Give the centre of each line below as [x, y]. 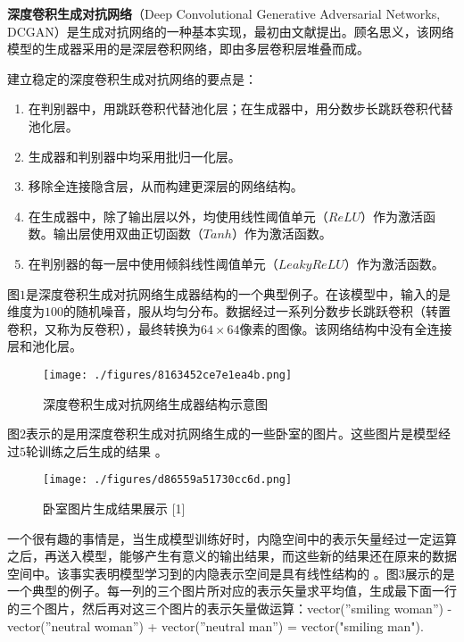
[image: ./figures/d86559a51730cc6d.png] [168, 480]
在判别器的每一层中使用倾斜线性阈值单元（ [153, 263]
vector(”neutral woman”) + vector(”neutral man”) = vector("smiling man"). [215, 625]
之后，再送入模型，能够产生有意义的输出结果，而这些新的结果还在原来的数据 [232, 556]
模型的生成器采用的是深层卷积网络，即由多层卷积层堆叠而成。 [188, 49]
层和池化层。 [45, 346]
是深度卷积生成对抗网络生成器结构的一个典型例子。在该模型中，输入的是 [238, 293]
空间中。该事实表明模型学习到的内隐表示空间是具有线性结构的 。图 [203, 573]
